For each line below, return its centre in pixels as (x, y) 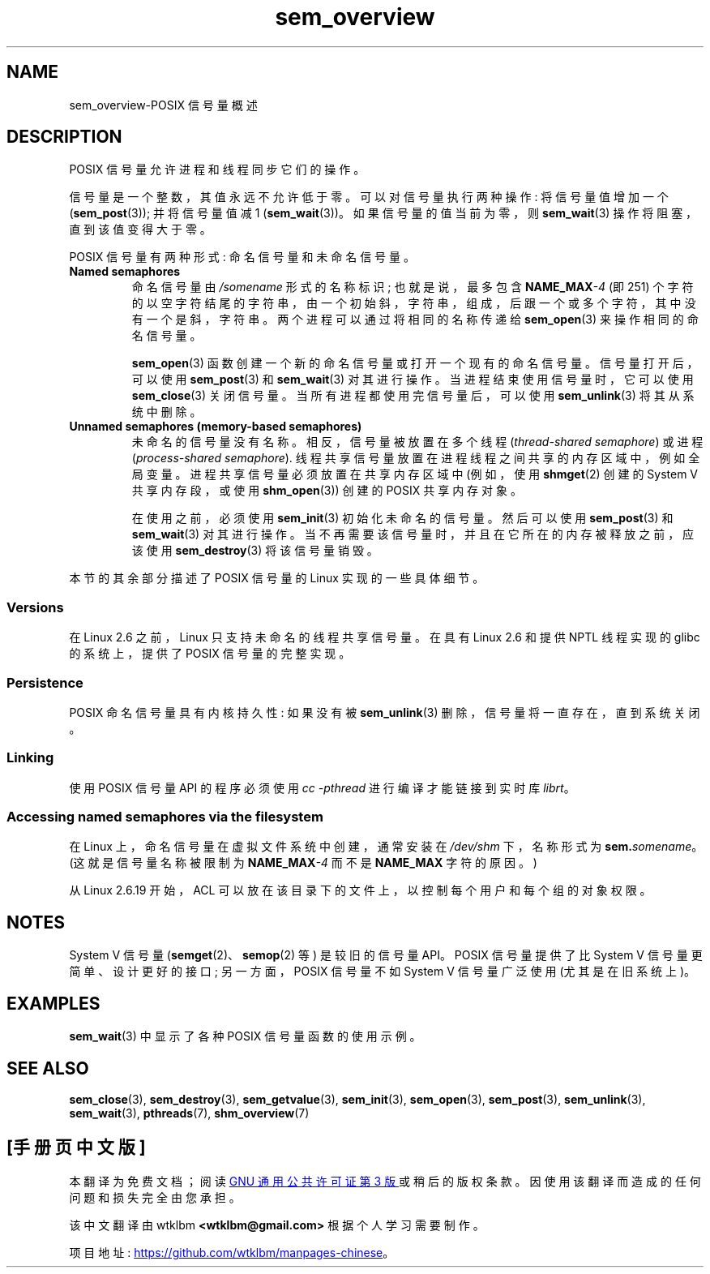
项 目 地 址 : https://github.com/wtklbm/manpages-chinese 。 (232, 1252)
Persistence (45, 682)
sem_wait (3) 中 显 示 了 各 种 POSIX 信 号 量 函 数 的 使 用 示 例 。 (245, 1036)
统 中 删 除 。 (167, 412)
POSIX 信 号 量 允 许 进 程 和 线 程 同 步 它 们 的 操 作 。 (217, 169)
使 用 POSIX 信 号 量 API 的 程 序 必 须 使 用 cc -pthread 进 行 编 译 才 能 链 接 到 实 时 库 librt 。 (322, 787)
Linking (30, 758)
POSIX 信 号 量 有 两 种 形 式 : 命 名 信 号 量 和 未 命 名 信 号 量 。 (242, 257)
